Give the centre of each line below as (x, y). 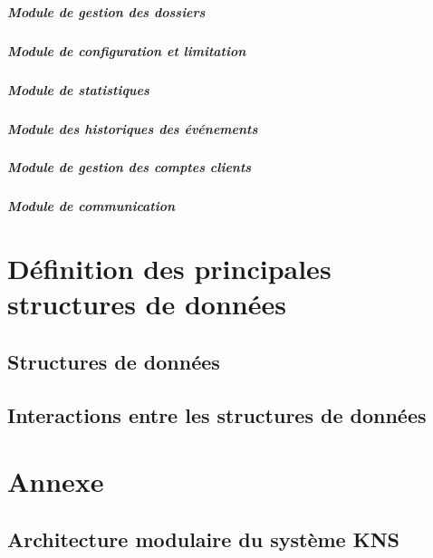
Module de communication (91, 206)
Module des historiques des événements (133, 128)
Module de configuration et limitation (127, 50)
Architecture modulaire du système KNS (203, 539)
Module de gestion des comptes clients (130, 167)
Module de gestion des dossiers (106, 11)
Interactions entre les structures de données (217, 414)
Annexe (56, 481)
